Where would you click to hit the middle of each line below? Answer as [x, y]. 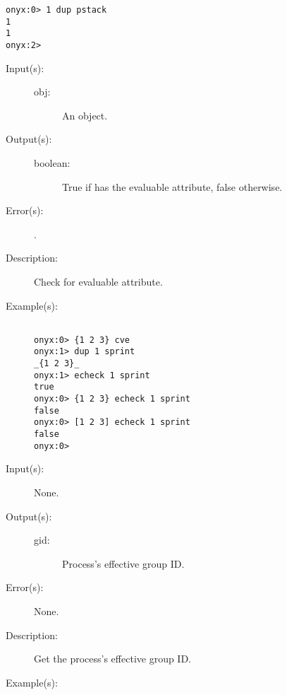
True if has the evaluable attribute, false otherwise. [172, 186]
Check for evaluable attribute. [98, 281]
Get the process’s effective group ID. [113, 659]
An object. [85, 115]
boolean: [52, 163]
